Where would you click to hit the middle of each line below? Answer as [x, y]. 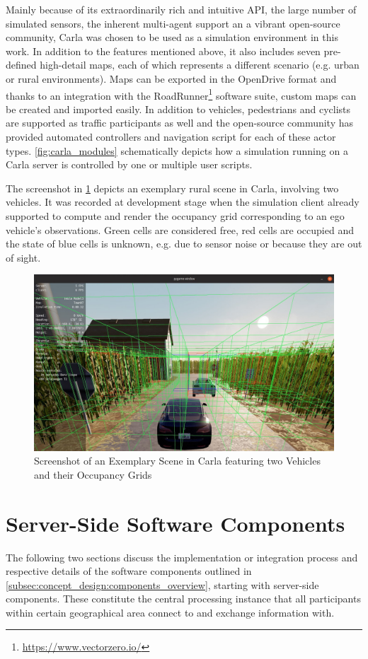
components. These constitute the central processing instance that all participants [183, 599]
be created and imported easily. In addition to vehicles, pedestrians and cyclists [178, 109]
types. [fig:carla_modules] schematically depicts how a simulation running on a [177, 150]
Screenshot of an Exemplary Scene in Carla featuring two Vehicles [177, 461]
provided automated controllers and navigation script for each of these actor [171, 136]
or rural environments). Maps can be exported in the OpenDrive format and [171, 78]
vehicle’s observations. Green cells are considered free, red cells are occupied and [180, 229]
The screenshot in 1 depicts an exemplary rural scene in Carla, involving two [172, 188]
